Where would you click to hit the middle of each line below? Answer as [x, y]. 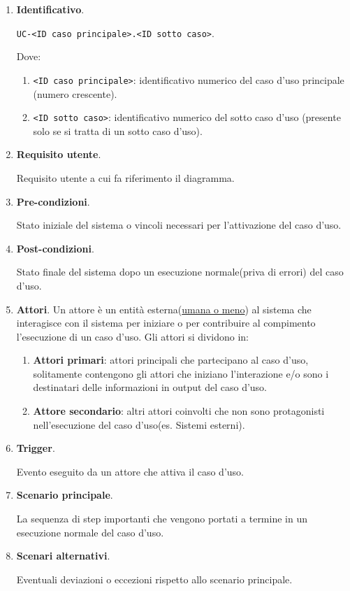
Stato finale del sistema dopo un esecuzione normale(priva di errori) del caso [180, 272]
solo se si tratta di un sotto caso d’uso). [118, 130]
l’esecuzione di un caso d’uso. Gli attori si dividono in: [132, 336]
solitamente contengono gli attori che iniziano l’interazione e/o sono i [181, 373]
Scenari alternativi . [63, 556]
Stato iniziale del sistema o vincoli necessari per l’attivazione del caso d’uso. [179, 225]
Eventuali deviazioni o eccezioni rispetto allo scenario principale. [154, 579]
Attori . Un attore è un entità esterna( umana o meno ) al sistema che [164, 309]
